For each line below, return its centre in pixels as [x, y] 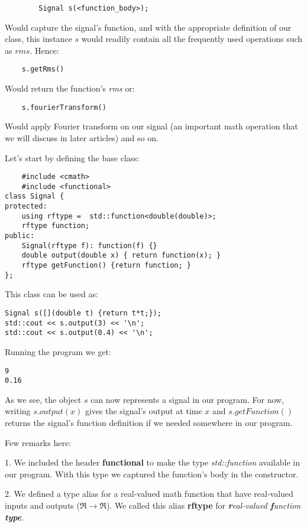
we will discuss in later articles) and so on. [82, 137]
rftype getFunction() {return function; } [106, 266]
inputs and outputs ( [42, 505]
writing [18, 411]
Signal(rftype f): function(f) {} [89, 245]
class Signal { [35, 196]
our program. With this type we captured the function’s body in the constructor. [152, 474]
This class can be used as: [51, 294]
